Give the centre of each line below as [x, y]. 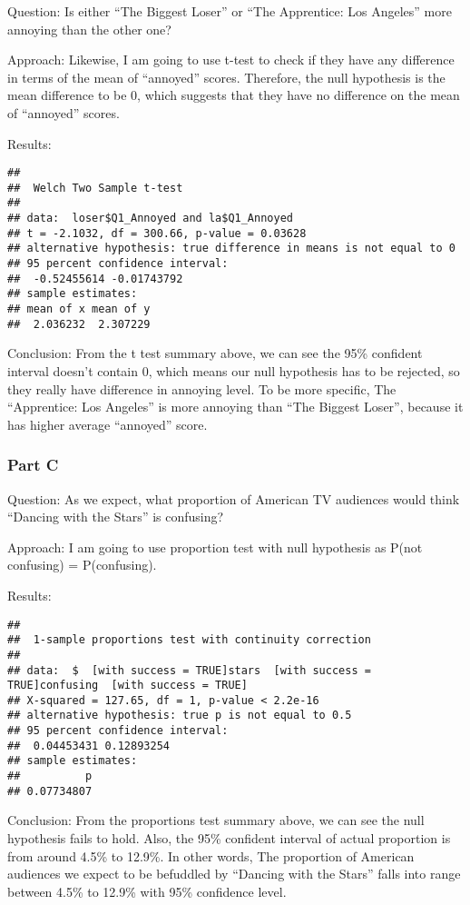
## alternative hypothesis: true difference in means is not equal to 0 [231, 249]
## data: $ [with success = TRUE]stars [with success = [189, 670]
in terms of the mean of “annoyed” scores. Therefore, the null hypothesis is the [226, 77]
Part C [33, 465]
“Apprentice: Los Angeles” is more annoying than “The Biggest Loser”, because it [235, 407]
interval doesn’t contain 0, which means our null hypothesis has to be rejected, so [234, 370]
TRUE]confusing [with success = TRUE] [127, 686]
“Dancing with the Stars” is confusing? [116, 517]
